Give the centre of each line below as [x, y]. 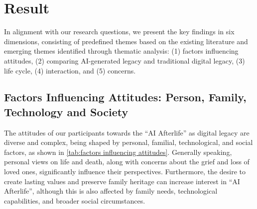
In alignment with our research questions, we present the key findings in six [119, 32]
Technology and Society [66, 111]
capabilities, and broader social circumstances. [75, 200]
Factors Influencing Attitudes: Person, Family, [125, 97]
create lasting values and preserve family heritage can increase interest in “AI [122, 181]
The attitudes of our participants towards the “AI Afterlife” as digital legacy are [127, 132]
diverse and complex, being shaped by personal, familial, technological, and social [128, 142]
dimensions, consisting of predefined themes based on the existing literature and [126, 41]
